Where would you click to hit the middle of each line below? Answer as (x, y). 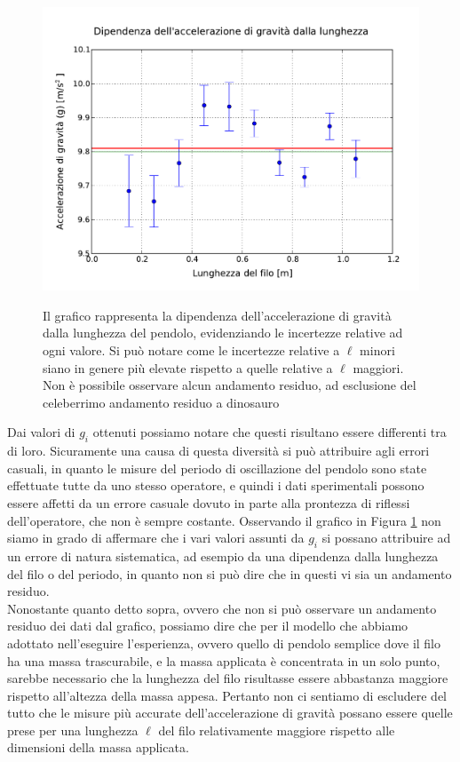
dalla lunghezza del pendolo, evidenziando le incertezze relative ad (223, 333)
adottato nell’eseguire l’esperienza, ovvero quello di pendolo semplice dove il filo (224, 643)
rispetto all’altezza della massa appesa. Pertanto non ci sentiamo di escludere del (227, 695)
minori (377, 350)
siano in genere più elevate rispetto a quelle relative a (188, 367)
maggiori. (378, 367)
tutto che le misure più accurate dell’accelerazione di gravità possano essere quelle (230, 713)
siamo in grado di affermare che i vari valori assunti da (156, 538)
